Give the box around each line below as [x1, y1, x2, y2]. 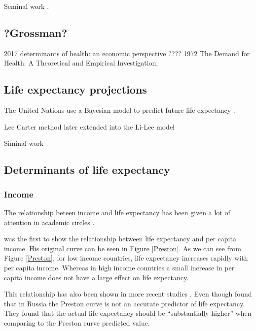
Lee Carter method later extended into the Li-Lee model [4, 121, 175, 132]
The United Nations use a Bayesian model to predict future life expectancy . [4, 105, 235, 115]
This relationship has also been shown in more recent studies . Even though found [4, 289, 252, 299]
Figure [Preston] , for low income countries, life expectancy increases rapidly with [4, 253, 248, 263]
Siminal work [4, 138, 44, 148]
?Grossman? [4, 25, 68, 40]
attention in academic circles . [4, 217, 95, 227]
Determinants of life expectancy [4, 162, 170, 177]
